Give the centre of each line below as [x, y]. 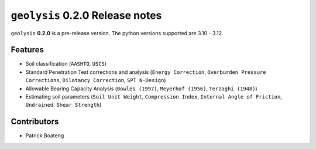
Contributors [35, 122]
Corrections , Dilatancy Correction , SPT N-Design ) [96, 80]
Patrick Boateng [45, 136]
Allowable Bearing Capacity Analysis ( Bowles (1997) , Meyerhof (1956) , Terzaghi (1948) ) [141, 89]
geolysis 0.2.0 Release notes [86, 15]
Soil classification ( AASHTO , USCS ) [66, 64]
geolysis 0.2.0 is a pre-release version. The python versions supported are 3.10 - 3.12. [117, 33]
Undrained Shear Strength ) [63, 105]
